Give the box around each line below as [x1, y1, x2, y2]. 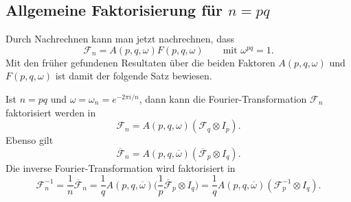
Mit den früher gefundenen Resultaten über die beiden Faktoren [5, 55, 275, 69]
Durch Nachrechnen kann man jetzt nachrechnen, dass [5, 31, 234, 46]
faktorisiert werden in [5, 105, 96, 119]
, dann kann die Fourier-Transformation [139, 91, 307, 105]
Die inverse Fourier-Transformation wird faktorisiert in [5, 160, 236, 175]
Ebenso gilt [5, 133, 54, 147]
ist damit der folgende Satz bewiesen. [55, 68, 212, 83]
